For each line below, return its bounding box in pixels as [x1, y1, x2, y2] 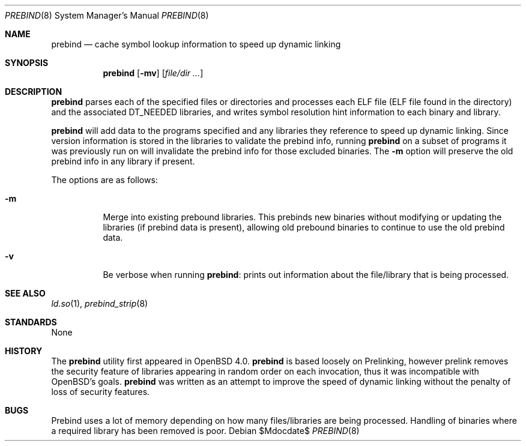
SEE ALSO [5, 288, 46, 298]
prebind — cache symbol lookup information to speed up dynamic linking [51, 39, 341, 49]
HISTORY [5, 346, 43, 356]
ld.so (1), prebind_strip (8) [51, 298, 148, 309]
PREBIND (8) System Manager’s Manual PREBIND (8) [5, 10, 209, 20]
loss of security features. [51, 387, 150, 397]
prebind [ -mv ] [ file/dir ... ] [103, 68, 204, 78]
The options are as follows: [51, 175, 158, 185]
